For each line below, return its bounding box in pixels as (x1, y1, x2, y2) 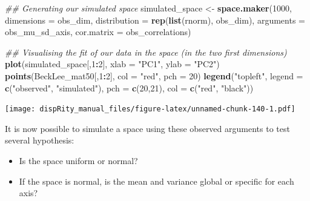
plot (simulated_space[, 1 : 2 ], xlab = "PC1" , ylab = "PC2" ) (5, 58, 220, 70)
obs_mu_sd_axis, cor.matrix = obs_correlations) (5, 25, 191, 38)
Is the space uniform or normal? (19, 154, 138, 166)
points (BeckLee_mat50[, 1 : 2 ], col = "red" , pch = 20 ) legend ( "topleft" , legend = (5, 69, 303, 82)
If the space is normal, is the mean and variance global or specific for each (19, 174, 294, 187)
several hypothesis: (5, 134, 74, 147)
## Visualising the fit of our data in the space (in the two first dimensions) (5, 45, 287, 58)
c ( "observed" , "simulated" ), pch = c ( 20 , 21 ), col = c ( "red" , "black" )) (5, 81, 254, 94)
